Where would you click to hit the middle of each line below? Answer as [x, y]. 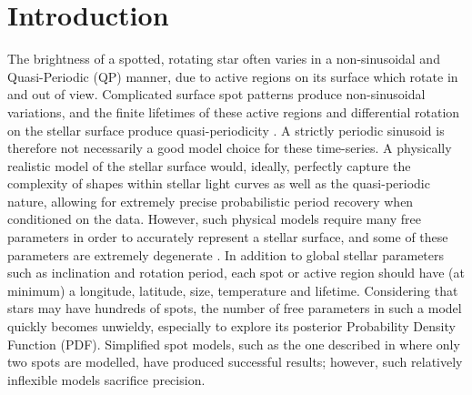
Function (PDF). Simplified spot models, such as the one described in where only [234, 344]
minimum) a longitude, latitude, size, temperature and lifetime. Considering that [233, 290]
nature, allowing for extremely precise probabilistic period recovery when [211, 201]
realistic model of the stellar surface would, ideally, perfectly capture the [209, 165]
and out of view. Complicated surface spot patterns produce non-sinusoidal [216, 94]
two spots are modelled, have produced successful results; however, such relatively [235, 362]
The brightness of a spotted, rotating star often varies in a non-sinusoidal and [224, 59]
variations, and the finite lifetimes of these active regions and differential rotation [234, 111]
